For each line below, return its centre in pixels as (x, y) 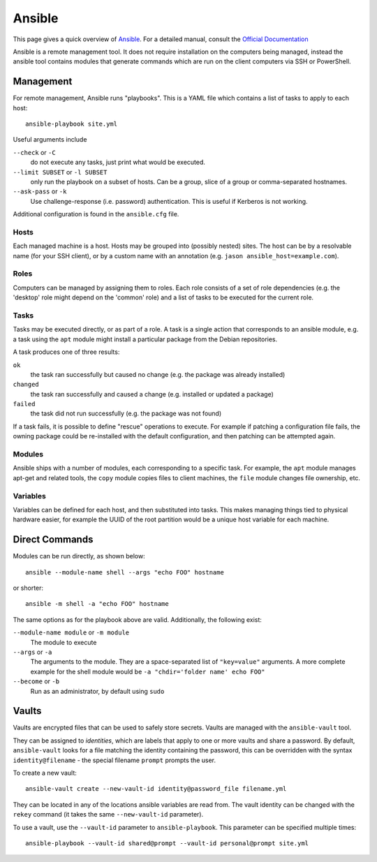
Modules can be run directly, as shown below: (79, 556)
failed (24, 404)
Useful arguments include (50, 140)
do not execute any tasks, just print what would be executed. (118, 162)
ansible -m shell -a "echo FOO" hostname (97, 604)
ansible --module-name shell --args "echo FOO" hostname (125, 572)
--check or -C (34, 152)
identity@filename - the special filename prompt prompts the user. (114, 760)
